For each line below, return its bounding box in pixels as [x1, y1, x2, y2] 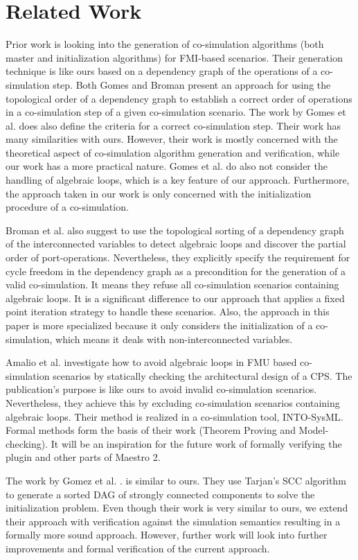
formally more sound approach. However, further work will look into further [6, 527, 328, 542]
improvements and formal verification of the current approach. [6, 541, 270, 555]
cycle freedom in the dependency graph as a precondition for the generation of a [6, 263, 346, 278]
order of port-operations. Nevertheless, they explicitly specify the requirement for [6, 250, 350, 265]
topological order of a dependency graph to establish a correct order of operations [6, 91, 352, 105]
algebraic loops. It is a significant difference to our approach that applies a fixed [6, 290, 345, 305]
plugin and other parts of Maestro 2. [6, 450, 161, 464]
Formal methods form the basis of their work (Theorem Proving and [6, 423, 296, 437]
